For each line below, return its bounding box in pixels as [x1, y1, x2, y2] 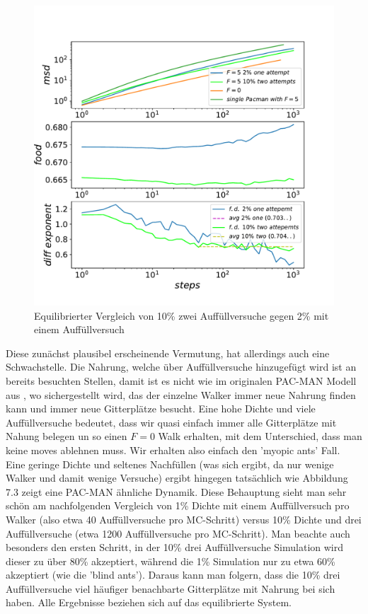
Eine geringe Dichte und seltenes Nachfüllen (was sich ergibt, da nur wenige [6, 456, 334, 471]
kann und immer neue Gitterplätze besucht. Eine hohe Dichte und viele [6, 401, 316, 416]
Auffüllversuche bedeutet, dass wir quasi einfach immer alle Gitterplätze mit [6, 415, 337, 429]
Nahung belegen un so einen [6, 429, 127, 444]
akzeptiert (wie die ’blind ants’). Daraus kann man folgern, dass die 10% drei [6, 567, 340, 582]
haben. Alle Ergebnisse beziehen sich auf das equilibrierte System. [6, 595, 292, 610]
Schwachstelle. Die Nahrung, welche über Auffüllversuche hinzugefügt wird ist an [6, 359, 357, 374]
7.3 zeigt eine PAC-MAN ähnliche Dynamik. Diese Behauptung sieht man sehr [6, 484, 347, 499]
